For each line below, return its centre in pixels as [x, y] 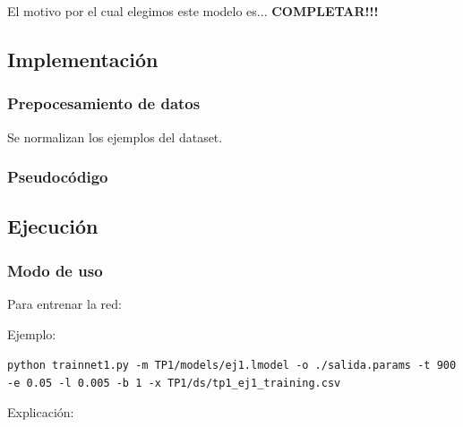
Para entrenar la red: [64, 304]
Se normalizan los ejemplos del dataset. [115, 137]
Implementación [83, 59]
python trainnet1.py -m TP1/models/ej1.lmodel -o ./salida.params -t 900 [232, 366]
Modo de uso [55, 270]
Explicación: [41, 411]
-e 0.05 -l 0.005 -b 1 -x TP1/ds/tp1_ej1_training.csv [174, 383]
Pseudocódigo [58, 177]
